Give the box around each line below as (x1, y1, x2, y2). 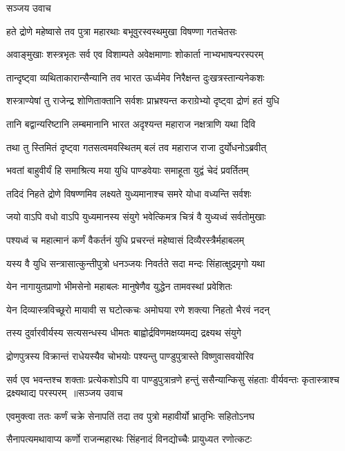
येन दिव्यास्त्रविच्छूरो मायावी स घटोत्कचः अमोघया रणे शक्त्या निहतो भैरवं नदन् (6, 302, 270, 316)
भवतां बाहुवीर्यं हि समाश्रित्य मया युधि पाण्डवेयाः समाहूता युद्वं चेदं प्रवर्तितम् (6, 163, 249, 177)
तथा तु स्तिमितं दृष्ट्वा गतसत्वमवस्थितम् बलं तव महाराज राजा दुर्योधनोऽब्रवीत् (6, 140, 267, 154)
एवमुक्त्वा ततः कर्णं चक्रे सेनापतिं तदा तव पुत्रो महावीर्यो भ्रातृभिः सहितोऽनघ (6, 408, 254, 423)
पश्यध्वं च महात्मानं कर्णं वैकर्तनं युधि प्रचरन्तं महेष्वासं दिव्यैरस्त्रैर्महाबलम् (6, 232, 245, 247)
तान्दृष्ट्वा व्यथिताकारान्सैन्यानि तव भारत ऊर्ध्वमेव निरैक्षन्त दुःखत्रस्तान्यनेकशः (6, 70, 265, 84)
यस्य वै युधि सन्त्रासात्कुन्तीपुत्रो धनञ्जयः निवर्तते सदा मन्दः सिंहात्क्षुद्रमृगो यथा (6, 256, 265, 270)
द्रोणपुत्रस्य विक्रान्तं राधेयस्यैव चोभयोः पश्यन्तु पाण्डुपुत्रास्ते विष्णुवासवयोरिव (6, 348, 254, 363)
